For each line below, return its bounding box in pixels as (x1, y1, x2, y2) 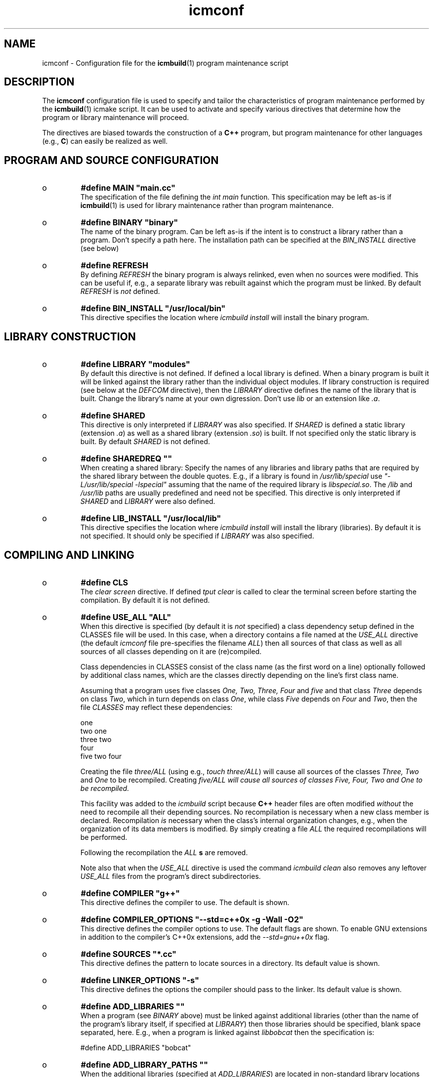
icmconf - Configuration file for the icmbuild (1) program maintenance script (42, 58, 289, 67)
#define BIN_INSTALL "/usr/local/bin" (81, 303, 226, 314)
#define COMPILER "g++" (81, 888, 180, 898)
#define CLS (81, 577, 129, 587)
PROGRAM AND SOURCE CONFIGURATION (4, 154, 219, 166)
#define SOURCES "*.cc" (81, 949, 176, 959)
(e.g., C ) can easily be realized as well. (42, 137, 168, 146)
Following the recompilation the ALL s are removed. (80, 848, 248, 857)
